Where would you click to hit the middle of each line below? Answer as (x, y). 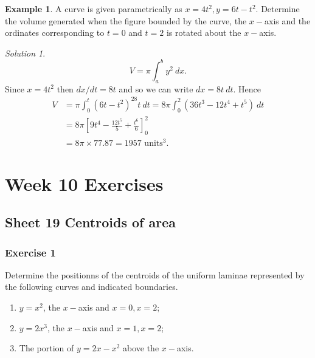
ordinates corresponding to (55, 33)
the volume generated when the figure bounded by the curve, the (126, 20)
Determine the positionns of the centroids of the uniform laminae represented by (155, 274)
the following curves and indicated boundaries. (92, 287)
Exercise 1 (30, 252)
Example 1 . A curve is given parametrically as (94, 9)
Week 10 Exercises (84, 183)
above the (141, 348)
